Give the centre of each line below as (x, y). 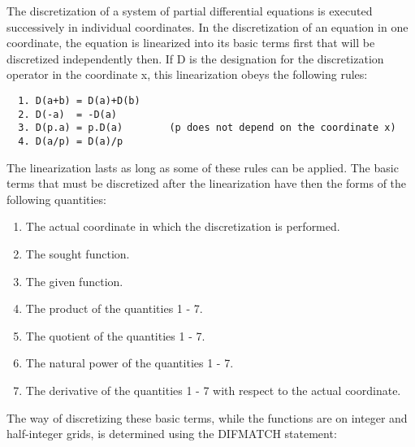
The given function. (74, 281)
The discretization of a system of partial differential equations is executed (190, 11)
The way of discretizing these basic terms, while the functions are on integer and (207, 417)
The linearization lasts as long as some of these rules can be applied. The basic (203, 167)
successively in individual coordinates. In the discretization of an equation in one (207, 26)
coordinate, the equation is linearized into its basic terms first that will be (191, 43)
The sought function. (78, 253)
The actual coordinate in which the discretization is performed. (183, 226)
